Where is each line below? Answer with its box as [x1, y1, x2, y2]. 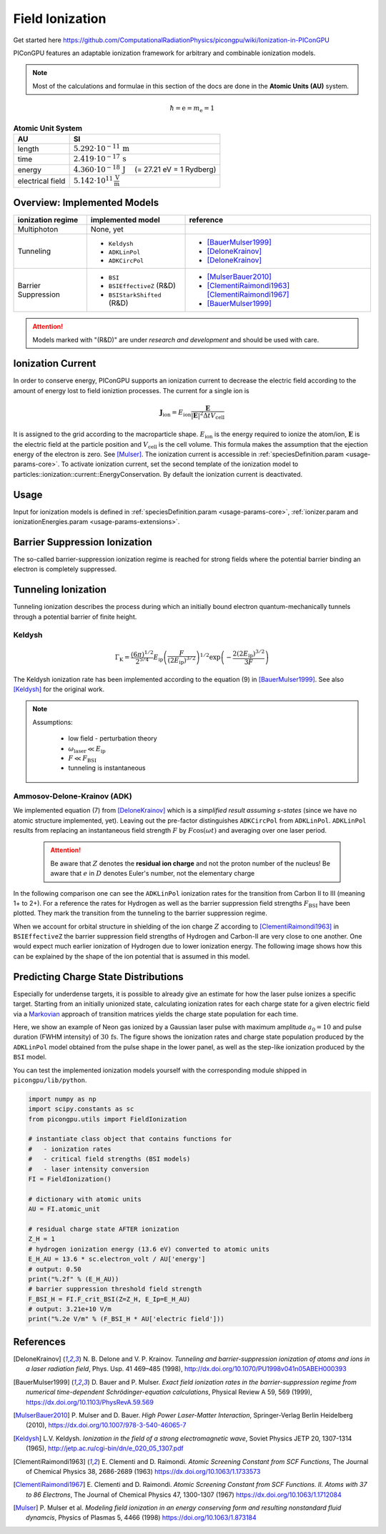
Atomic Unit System [13, 123, 82, 133]
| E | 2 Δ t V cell [190, 410, 225, 421]
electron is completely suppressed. [13, 565, 117, 573]
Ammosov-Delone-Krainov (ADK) [13, 791, 132, 801]
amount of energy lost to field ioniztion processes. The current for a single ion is [13, 386, 249, 395]
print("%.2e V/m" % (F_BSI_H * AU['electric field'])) [28, 1315, 224, 1323]
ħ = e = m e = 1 [169, 104, 214, 114]
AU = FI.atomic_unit [28, 1205, 100, 1213]
